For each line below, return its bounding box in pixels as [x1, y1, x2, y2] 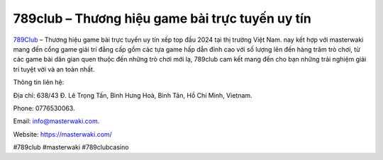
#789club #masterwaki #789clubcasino [13, 143, 129, 152]
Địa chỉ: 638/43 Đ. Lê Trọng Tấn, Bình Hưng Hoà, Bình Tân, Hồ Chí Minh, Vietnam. [13, 91, 252, 99]
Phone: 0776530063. [13, 103, 75, 113]
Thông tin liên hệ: [13, 78, 65, 86]
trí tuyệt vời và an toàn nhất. [13, 64, 95, 74]
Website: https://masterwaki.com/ [13, 130, 113, 138]
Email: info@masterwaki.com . [13, 117, 100, 125]
